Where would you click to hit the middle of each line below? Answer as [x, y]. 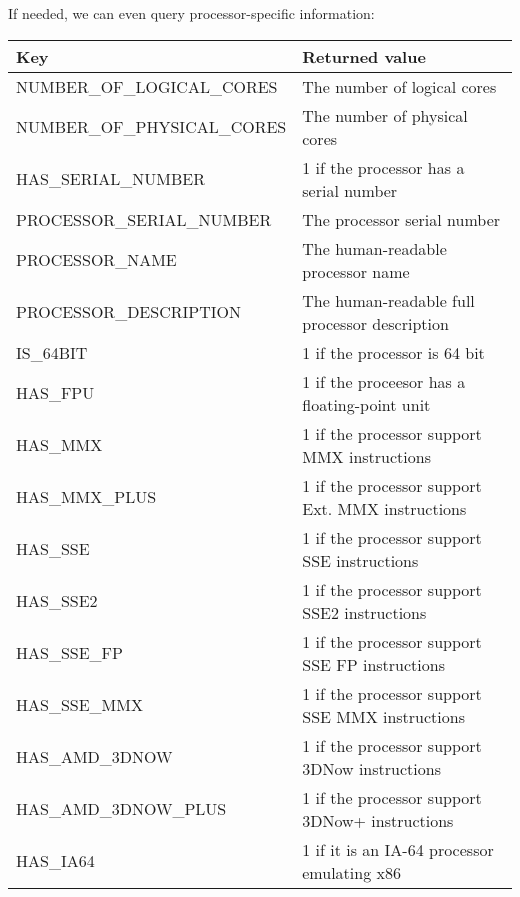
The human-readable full [388, 300]
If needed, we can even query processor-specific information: [191, 13]
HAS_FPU [55, 393]
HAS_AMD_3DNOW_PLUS [121, 809]
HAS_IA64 [55, 861]
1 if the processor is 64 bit [393, 352]
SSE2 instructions [364, 612]
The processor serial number [401, 219]
